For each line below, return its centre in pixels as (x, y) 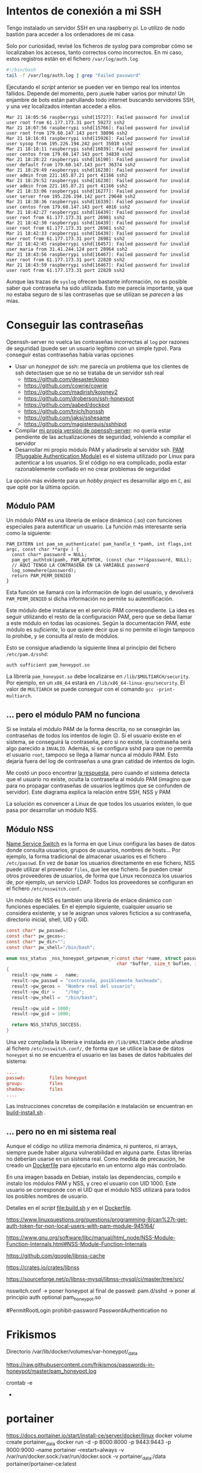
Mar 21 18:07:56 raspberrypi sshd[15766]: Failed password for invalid (98, 128)
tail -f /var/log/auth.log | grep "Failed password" (74, 75)
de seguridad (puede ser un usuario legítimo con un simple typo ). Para (94, 348)
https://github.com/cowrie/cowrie (66, 385)
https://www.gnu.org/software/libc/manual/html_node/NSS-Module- (91, 1238)
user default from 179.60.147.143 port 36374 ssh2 (71, 165)
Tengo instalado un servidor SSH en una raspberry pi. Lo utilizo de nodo (96, 28)
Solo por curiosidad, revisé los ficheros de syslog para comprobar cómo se (99, 46)
